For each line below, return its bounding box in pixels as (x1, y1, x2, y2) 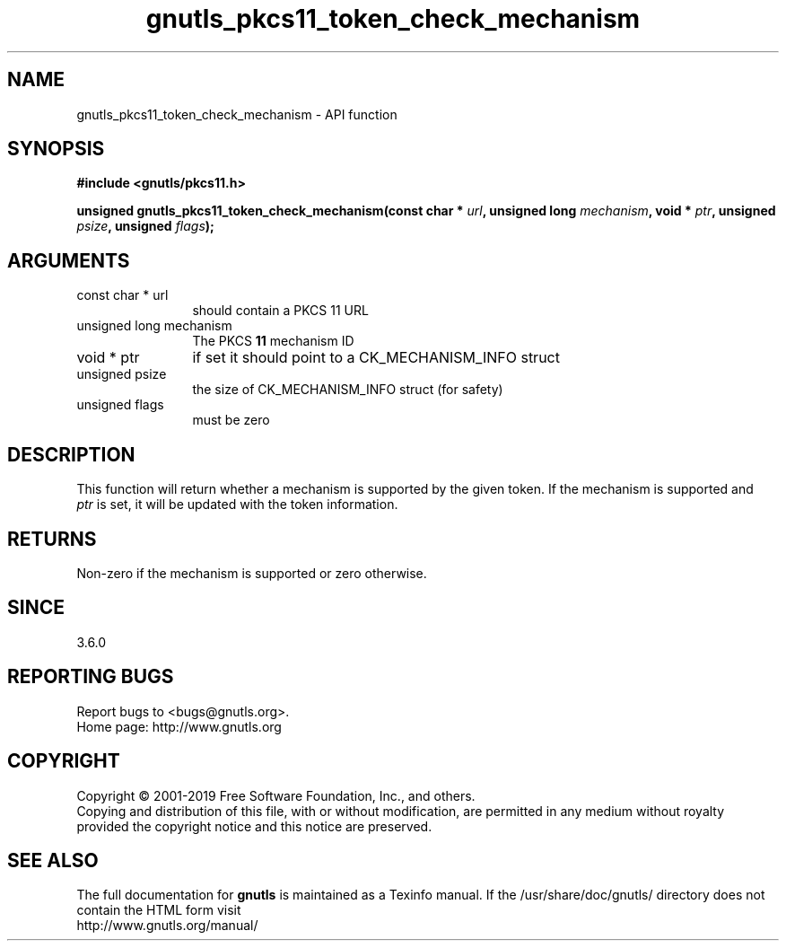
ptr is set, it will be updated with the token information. (76, 496, 398, 513)
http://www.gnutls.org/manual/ (76, 917, 258, 934)
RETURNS (7, 527, 97, 550)
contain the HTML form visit (76, 902, 241, 918)
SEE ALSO (7, 848, 99, 872)
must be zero (192, 412, 270, 428)
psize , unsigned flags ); (76, 218, 214, 234)
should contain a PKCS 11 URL (192, 303, 369, 319)
